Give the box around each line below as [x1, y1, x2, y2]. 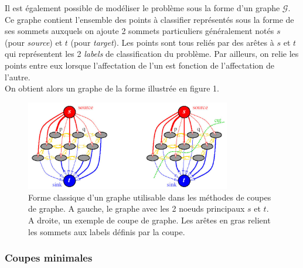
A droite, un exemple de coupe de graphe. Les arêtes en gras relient [28, 213, 271, 226]
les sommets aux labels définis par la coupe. [28, 225, 185, 238]
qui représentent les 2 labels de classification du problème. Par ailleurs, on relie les [5, 48, 299, 60]
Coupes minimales [5, 250, 93, 265]
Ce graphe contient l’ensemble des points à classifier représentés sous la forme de [5, 13, 294, 25]
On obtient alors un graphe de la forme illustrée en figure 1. [5, 82, 219, 94]
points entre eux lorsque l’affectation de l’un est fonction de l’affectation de [5, 59, 274, 71]
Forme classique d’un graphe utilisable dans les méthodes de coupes [28, 191, 271, 203]
